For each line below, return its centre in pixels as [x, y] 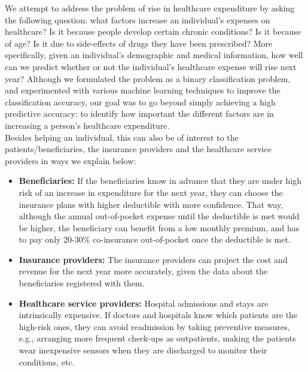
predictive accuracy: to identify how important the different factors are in [139, 114]
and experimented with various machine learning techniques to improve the [143, 90]
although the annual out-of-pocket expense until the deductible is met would [159, 216]
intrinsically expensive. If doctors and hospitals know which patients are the [158, 315]
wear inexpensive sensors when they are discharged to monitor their [143, 350]
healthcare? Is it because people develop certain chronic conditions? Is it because [153, 31]
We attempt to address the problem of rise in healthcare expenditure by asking [150, 8]
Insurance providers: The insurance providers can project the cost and [153, 259]
